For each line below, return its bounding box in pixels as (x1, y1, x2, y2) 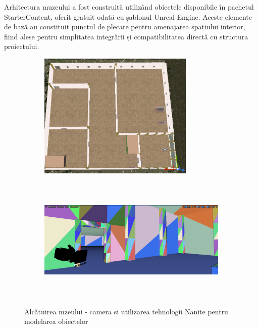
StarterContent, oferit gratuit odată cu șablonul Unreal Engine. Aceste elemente (4, 11, 252, 22)
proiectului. (4, 41, 39, 52)
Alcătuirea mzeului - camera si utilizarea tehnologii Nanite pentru (24, 306, 228, 316)
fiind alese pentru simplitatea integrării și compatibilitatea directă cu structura (4, 31, 248, 41)
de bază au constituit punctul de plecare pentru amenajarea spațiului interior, (4, 21, 245, 32)
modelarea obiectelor (24, 316, 88, 326)
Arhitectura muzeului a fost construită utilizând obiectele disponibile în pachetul (4, 2, 254, 12)
